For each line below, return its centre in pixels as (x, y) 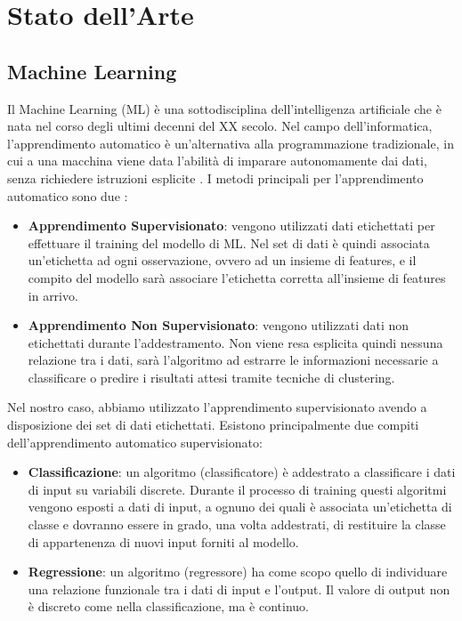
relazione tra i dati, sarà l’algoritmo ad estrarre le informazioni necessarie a (233, 360)
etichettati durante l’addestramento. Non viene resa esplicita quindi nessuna (235, 342)
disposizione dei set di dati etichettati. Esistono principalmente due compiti (213, 425)
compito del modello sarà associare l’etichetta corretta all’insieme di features (237, 277)
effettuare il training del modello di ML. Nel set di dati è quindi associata (229, 242)
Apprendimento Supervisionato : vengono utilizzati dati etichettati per (231, 226)
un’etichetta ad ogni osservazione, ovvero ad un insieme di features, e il (222, 260)
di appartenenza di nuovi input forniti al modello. (163, 541)
